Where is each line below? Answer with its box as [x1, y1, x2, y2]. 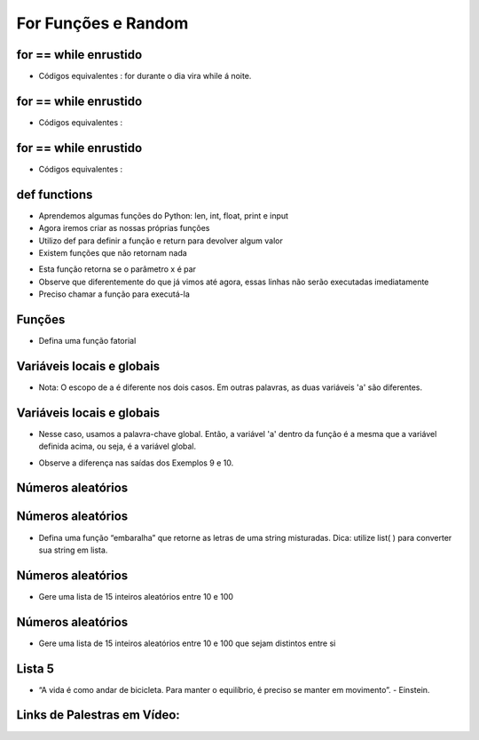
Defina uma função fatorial [38, 336, 137, 346]
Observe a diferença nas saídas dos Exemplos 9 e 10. [38, 458, 234, 468]
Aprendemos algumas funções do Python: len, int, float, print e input [38, 210, 288, 221]
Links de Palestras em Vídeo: [16, 707, 181, 723]
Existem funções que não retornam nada [38, 247, 188, 258]
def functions [16, 187, 93, 202]
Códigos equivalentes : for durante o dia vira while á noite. [38, 71, 252, 82]
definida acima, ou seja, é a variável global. [38, 441, 197, 452]
